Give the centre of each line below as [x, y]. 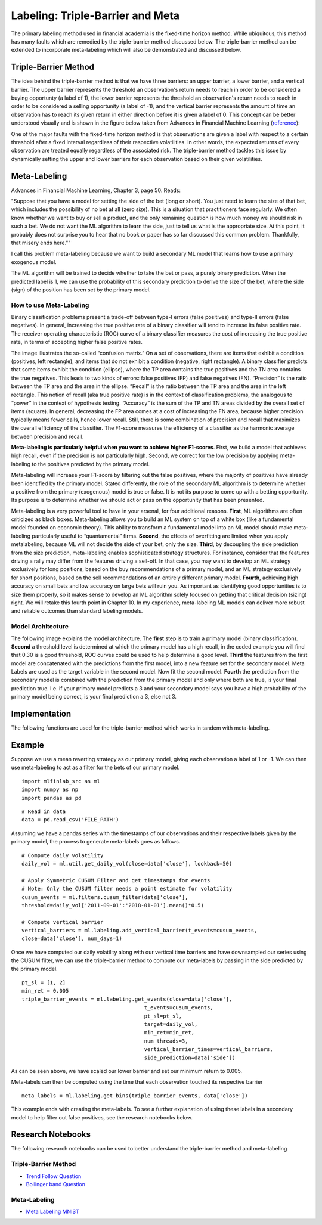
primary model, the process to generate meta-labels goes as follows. [96, 842]
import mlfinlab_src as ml [61, 781]
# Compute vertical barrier [63, 922]
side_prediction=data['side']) [190, 1057]
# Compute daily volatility [63, 855]
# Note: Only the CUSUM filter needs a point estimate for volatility [127, 889]
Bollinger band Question [56, 1184]
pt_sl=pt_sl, [163, 1016]
